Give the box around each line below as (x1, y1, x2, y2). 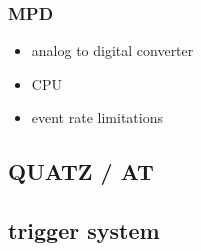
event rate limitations (31, 107, 163, 128)
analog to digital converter (31, 40, 194, 61)
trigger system (8, 215, 160, 246)
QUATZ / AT (8, 156, 154, 187)
